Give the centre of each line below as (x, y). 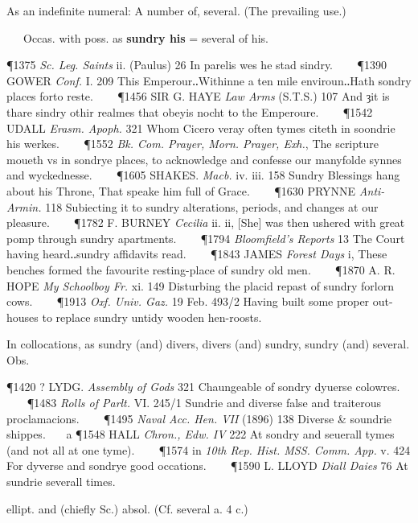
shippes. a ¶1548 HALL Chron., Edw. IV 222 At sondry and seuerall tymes (201, 434)
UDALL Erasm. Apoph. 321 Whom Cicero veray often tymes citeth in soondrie (201, 128)
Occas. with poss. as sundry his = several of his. (145, 37)
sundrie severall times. (61, 482)
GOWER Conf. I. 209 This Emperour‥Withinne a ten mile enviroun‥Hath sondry (209, 80)
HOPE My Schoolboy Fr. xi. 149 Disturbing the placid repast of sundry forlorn (200, 285)
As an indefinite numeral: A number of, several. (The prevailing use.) (176, 10)
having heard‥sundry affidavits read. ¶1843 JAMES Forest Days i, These (197, 254)
